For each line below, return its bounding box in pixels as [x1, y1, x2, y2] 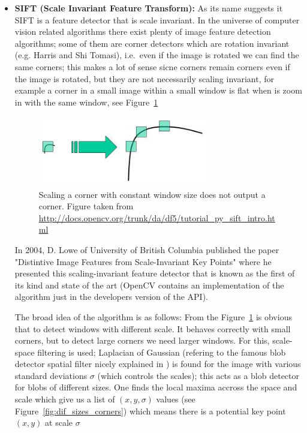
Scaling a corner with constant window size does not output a [38, 188, 266, 200]
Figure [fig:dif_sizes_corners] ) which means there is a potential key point [14, 404, 286, 417]
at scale [45, 416, 73, 429]
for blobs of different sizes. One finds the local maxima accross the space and [14, 381, 297, 393]
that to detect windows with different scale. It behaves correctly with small [14, 322, 291, 335]
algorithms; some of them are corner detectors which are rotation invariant [14, 37, 290, 49]
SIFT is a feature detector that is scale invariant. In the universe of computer [14, 13, 300, 26]
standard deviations [14, 369, 88, 381]
